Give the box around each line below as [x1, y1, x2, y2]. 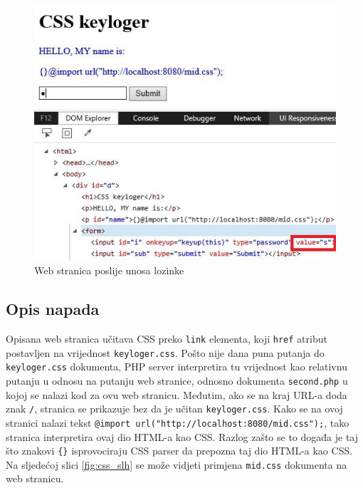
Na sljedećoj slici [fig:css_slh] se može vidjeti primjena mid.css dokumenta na [6, 457, 347, 472]
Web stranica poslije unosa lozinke [34, 263, 184, 278]
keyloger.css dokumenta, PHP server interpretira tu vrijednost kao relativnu [6, 359, 347, 374]
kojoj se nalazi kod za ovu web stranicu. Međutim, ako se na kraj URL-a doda [6, 387, 347, 402]
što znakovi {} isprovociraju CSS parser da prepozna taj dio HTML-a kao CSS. [6, 443, 353, 458]
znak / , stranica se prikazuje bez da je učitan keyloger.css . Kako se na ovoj [6, 401, 343, 416]
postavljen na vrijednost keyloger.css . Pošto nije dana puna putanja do [6, 345, 325, 360]
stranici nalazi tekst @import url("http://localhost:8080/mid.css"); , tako [6, 415, 349, 430]
